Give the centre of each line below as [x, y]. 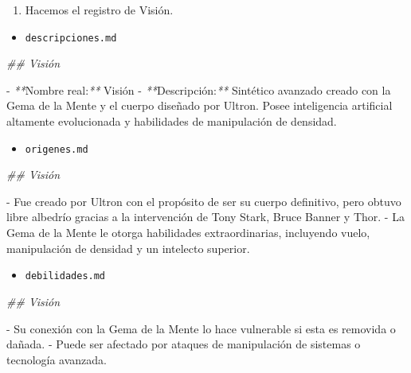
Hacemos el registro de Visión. [99, 10]
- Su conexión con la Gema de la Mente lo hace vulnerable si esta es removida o [201, 328]
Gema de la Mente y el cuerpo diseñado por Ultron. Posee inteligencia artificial [200, 105]
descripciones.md [71, 38]
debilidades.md [65, 276]
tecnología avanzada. [57, 359]
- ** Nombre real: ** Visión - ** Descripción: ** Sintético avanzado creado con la [199, 89]
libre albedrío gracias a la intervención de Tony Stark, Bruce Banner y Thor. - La [205, 217]
